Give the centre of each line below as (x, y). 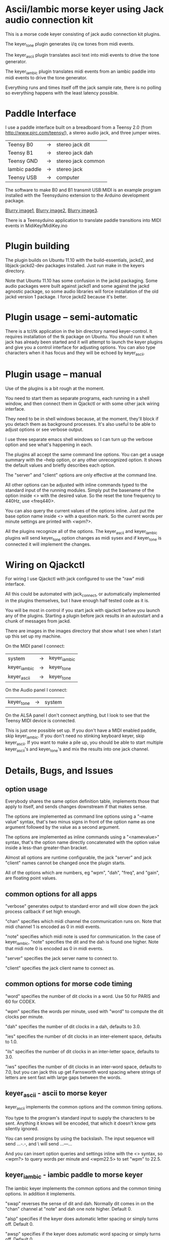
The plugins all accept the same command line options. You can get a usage (85, 454)
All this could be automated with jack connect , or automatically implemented (83, 594)
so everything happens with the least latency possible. (62, 93)
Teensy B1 (20, 153)
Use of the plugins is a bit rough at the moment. (55, 388)
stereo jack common (81, 161)
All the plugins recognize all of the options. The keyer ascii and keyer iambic (81, 532)
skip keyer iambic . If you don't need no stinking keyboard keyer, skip (75, 736)
